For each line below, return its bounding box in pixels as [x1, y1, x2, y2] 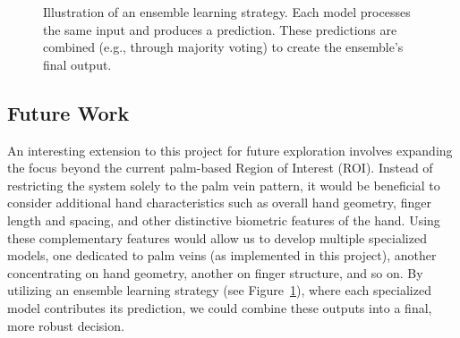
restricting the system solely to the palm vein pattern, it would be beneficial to [7, 175, 440, 194]
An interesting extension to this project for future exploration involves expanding [7, 140, 453, 159]
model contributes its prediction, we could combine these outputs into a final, [7, 298, 432, 317]
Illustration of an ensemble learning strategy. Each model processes [43, 3, 411, 21]
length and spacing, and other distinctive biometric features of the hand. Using [7, 210, 440, 229]
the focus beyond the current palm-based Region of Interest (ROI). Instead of [7, 158, 433, 177]
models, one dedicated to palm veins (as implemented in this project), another [7, 246, 437, 265]
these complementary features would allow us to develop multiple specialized [7, 228, 427, 247]
